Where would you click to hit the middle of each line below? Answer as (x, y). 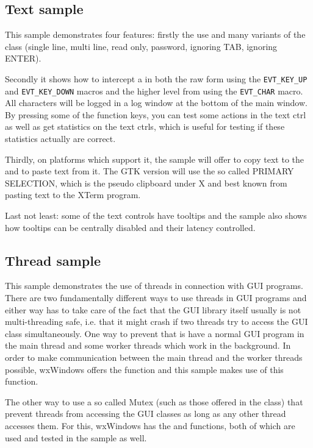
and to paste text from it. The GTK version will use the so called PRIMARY (149, 171)
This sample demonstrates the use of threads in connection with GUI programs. (154, 286)
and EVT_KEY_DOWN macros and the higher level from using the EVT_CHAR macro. (154, 91)
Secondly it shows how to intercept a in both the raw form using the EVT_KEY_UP (156, 78)
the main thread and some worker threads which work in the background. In (148, 345)
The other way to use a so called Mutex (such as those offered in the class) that (154, 401)
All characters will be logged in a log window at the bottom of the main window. (156, 103)
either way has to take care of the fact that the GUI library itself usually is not (153, 309)
